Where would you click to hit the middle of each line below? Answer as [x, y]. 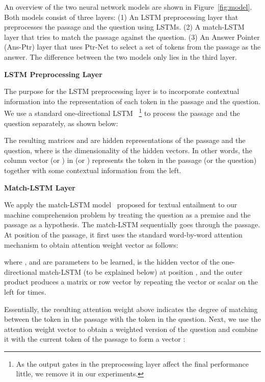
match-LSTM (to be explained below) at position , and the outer [141, 271]
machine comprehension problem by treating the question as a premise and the [127, 214]
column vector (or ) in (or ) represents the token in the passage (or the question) [130, 160]
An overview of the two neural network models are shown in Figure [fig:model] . [128, 7]
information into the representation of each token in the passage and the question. [132, 101]
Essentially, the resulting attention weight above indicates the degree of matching [131, 309]
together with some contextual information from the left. [93, 170]
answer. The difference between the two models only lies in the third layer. [121, 56]
